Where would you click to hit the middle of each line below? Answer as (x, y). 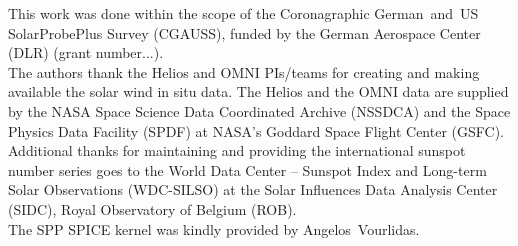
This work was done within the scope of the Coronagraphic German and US (243, 13)
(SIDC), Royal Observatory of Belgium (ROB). (152, 208)
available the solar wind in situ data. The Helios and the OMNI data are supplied (258, 91)
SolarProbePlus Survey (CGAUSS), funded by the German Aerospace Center (244, 32)
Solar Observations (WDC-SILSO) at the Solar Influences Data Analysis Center (253, 189)
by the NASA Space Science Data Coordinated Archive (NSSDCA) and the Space (259, 110)
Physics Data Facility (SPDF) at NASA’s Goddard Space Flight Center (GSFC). (256, 130)
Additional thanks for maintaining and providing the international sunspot (237, 150)
